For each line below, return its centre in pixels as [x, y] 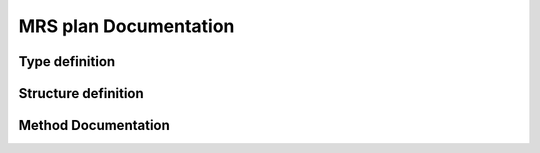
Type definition [67, 61]
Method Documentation [94, 125]
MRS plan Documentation [126, 26]
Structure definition [81, 93]
